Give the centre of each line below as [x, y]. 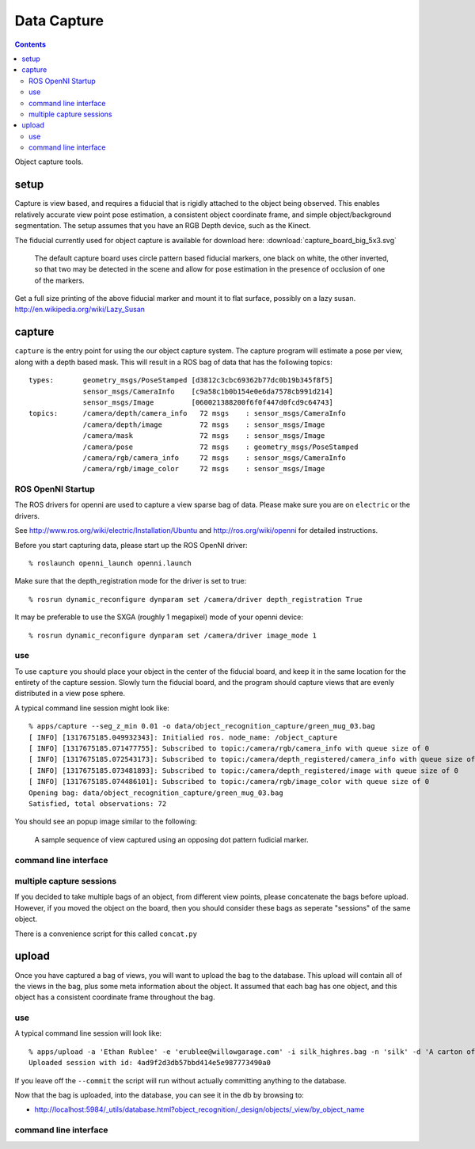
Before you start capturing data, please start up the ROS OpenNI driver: [131, 545]
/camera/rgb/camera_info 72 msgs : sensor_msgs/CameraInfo [214, 458]
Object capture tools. [49, 162]
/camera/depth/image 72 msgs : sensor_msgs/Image [204, 424]
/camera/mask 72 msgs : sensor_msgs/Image [204, 436]
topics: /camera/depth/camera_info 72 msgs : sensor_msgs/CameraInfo [187, 413]
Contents [30, 44]
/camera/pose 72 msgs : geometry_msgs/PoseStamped [220, 447]
